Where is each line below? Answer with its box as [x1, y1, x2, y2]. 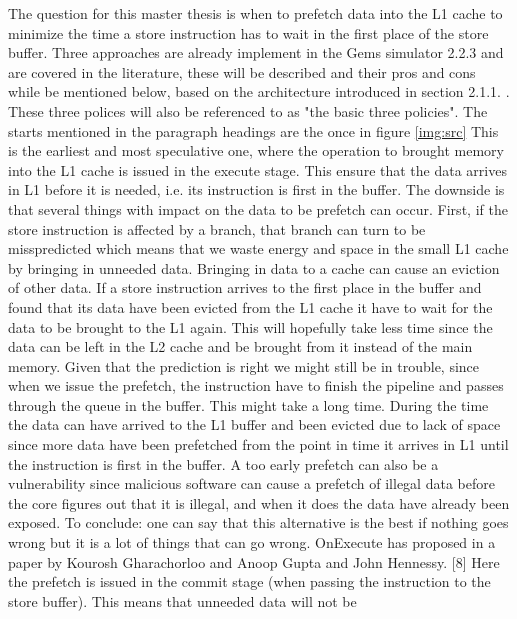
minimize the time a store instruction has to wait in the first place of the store [8, 22, 489, 43]
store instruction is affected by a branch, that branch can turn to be [8, 218, 426, 239]
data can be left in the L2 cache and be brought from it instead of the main [8, 336, 473, 357]
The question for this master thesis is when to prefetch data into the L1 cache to [8, 3, 503, 23]
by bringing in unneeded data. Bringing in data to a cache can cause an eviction [8, 257, 500, 278]
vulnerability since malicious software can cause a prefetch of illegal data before [8, 473, 495, 494]
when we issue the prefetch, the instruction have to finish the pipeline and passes [8, 375, 504, 396]
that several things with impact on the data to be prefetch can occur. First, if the [8, 198, 508, 219]
